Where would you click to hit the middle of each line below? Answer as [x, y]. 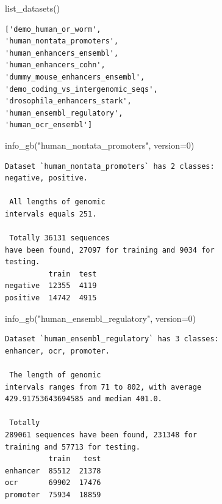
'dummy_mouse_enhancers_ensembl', [75, 77]
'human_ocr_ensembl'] [49, 125]
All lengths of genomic [57, 202]
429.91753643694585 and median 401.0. [84, 399]
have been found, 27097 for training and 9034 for [110, 250]
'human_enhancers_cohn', [55, 65]
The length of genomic [55, 375]
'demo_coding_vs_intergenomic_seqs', [81, 89]
